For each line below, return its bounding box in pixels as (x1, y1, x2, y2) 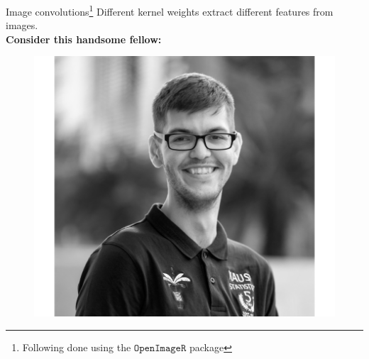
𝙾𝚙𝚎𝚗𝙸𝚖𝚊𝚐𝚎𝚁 (133, 343, 187, 353)
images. (6, 18, 38, 33)
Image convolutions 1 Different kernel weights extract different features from (6, 2, 334, 18)
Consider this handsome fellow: (6, 31, 162, 46)
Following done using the (22, 339, 131, 354)
